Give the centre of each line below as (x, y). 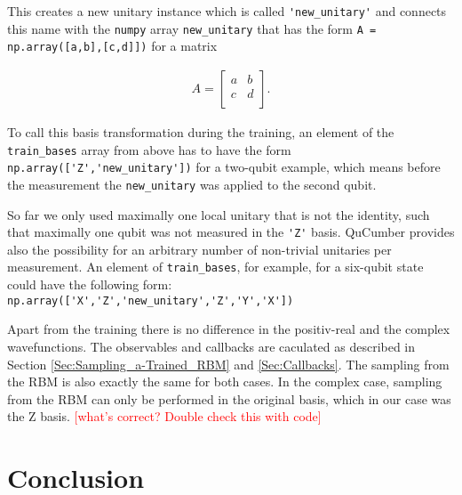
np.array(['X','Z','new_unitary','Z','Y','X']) (151, 300)
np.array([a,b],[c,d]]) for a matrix (112, 46)
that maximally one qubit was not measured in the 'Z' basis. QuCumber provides (231, 232)
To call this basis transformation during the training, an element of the (201, 132)
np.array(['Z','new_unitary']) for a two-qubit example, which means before (224, 167)
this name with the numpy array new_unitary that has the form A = (192, 28)
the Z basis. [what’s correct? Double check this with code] (164, 416)
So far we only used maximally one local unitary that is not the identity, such (219, 214)
